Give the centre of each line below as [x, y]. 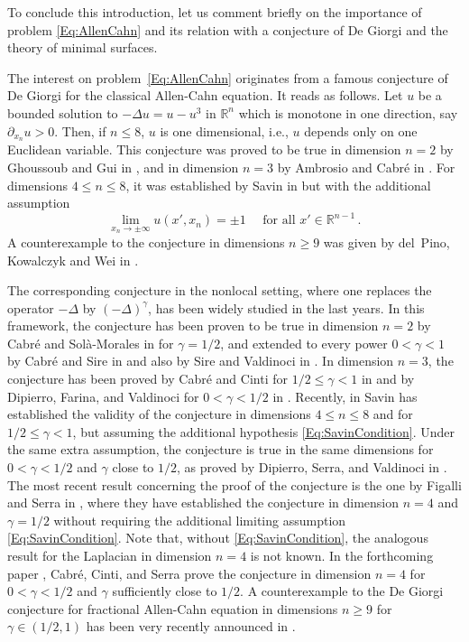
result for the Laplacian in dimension [110, 556]
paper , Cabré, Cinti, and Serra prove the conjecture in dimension [189, 573]
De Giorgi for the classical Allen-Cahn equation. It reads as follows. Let [205, 95]
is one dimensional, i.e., [224, 130]
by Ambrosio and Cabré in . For [366, 167]
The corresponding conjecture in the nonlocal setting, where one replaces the [220, 290]
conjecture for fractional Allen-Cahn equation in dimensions [173, 608]
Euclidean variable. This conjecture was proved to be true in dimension [204, 149]
